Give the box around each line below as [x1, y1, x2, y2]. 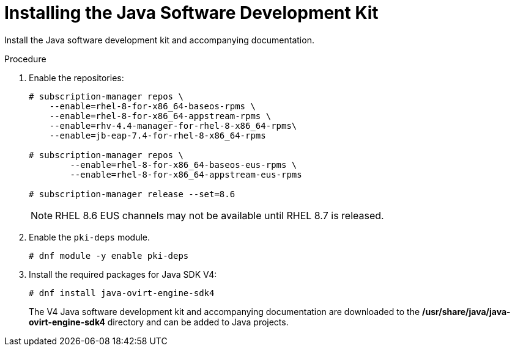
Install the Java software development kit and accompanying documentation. [4, 34, 314, 45]
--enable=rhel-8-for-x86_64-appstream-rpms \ [49, 110, 272, 121]
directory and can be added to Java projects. [107, 316, 289, 327]
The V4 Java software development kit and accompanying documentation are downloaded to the [29, 306, 420, 317]
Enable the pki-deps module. [29, 231, 150, 242]
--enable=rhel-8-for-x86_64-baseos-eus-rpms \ [70, 159, 297, 170]
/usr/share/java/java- [422, 306, 511, 317]
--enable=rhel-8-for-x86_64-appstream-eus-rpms [70, 169, 302, 179]
